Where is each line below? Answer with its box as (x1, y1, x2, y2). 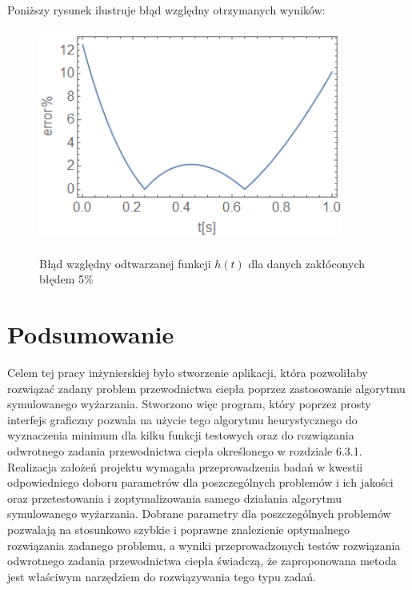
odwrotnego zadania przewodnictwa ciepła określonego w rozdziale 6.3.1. (7, 443, 362, 460)
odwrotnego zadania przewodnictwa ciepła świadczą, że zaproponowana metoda (7, 552, 397, 569)
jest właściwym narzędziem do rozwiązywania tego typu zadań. (7, 568, 317, 584)
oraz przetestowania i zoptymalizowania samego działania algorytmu (7, 489, 342, 506)
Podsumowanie (7, 318, 174, 351)
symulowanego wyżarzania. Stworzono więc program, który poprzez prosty (7, 395, 371, 412)
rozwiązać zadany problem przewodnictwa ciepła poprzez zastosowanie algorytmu (7, 379, 406, 396)
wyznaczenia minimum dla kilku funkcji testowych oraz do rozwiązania (7, 427, 354, 444)
